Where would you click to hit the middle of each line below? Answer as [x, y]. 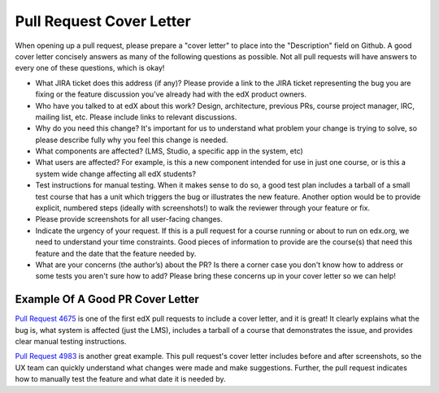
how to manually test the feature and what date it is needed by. [120, 379]
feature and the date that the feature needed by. [116, 253]
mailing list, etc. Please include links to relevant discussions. [136, 117]
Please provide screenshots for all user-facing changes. [129, 219]
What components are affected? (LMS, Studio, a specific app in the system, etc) [170, 151]
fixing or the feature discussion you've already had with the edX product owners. [171, 94]
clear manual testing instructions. [71, 342]
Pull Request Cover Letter [103, 21]
